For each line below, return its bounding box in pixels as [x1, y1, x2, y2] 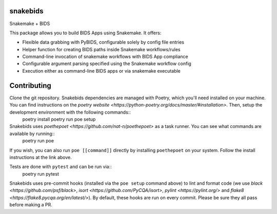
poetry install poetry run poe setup [22, 116, 96, 122]
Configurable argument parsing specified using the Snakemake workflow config [22, 60, 192, 67]
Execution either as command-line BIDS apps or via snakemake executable [22, 68, 181, 74]
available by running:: [9, 131, 55, 137]
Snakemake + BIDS [9, 20, 50, 27]
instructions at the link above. [9, 154, 72, 160]
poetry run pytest [22, 170, 59, 177]
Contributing [9, 81, 51, 90]
